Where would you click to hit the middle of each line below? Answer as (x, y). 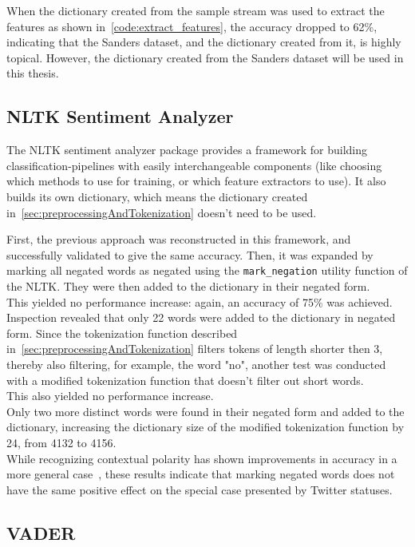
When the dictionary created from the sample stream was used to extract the (196, 10)
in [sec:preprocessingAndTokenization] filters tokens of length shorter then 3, (195, 349)
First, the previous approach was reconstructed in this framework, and (179, 239)
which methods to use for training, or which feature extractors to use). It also (196, 181)
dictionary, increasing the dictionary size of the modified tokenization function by (206, 427)
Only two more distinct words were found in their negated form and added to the (206, 411)
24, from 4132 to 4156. (61, 442)
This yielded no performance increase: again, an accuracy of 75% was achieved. (200, 301)
